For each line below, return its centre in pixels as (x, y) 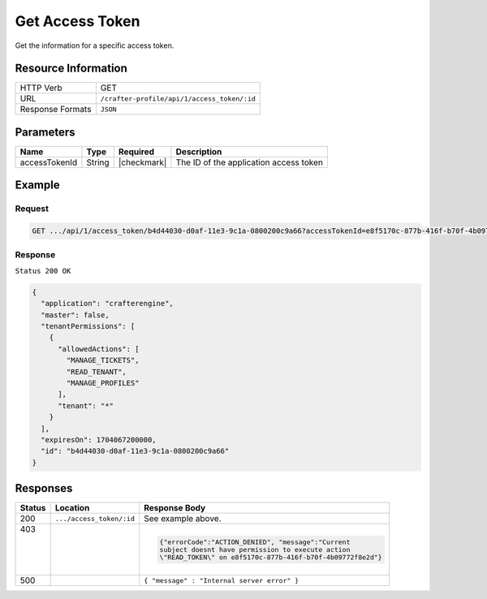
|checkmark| (142, 162)
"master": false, (75, 315)
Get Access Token (78, 21)
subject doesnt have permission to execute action (255, 549)
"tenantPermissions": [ (88, 326)
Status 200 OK (43, 271)
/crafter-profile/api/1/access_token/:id (178, 99)
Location (72, 508)
